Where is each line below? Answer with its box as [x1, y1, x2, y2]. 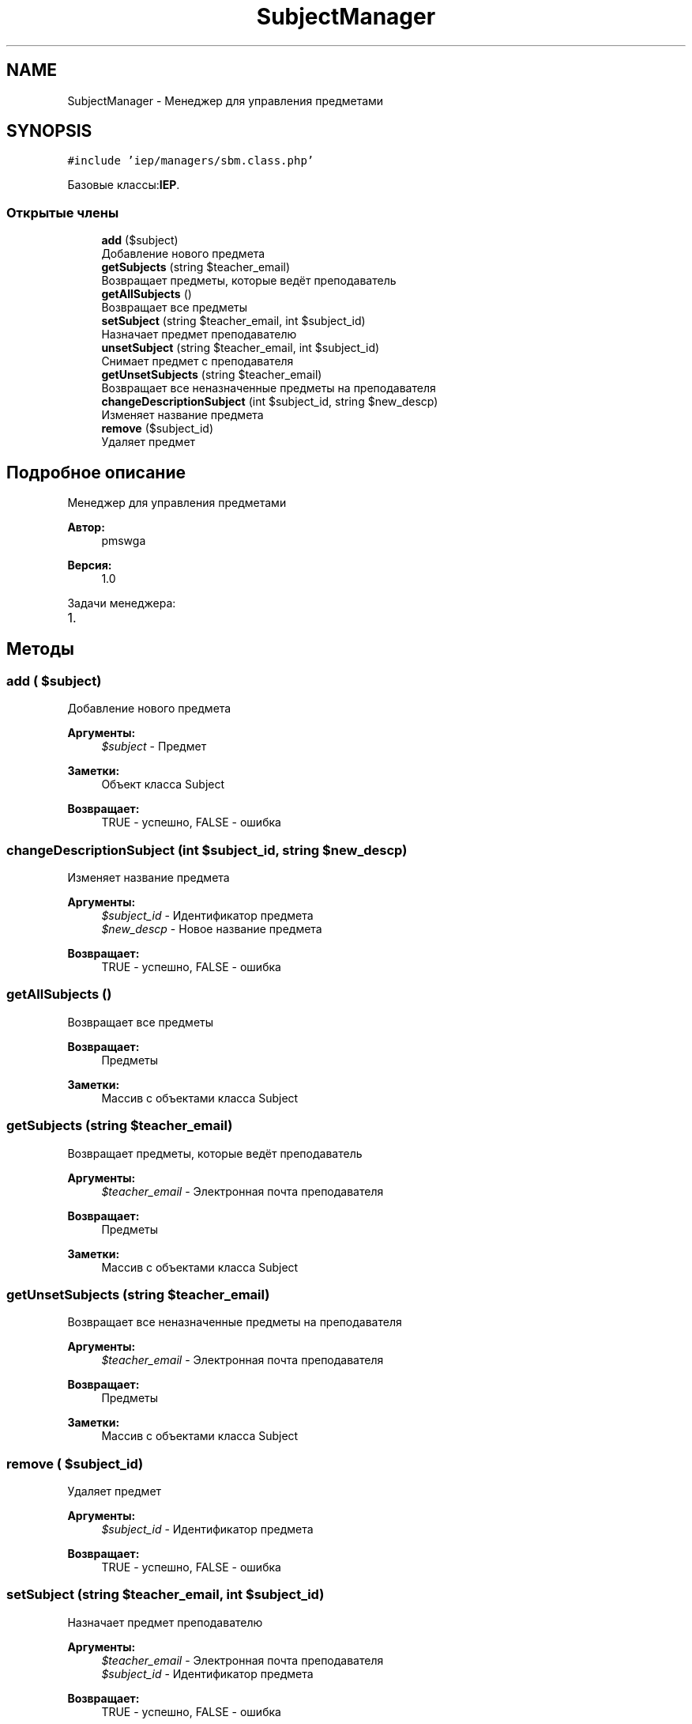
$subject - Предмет [101, 739, 207, 754]
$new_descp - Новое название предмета [101, 922, 322, 936]
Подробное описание [6, 462, 186, 482]
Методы [6, 639, 74, 660]
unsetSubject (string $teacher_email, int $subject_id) [101, 341, 380, 355]
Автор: [67, 520, 105, 535]
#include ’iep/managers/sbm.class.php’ [67, 154, 314, 168]
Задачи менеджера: [67, 596, 176, 611]
